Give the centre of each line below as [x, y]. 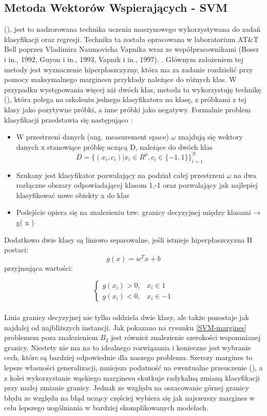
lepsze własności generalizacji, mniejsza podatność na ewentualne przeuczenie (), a [133, 368]
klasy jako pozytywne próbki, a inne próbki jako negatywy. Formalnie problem [128, 109]
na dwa [245, 175]
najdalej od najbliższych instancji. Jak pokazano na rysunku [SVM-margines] [126, 327]
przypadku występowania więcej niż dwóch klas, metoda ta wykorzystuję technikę [133, 89]
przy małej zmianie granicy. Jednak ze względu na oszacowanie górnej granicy [127, 388]
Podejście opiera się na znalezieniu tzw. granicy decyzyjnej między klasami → [138, 212]
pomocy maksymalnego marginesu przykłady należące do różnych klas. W [120, 79]
